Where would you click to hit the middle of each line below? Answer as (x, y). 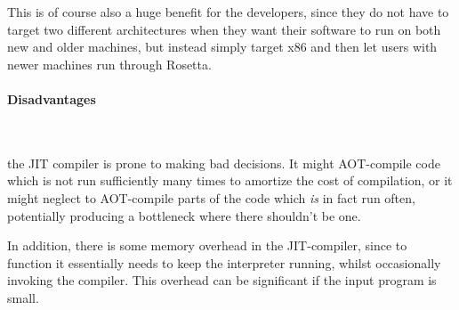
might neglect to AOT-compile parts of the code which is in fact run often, (211, 197)
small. (23, 297)
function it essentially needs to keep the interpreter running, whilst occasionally (224, 262)
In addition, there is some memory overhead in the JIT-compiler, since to (207, 245)
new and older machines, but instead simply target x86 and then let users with (222, 47)
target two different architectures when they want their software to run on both (224, 29)
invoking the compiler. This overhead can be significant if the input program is (222, 280)
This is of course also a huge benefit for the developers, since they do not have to (228, 12)
